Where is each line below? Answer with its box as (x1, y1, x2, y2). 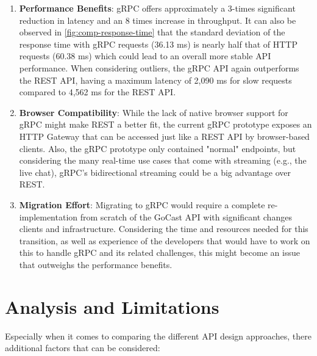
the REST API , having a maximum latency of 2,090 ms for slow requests (19, 73, 292, 86)
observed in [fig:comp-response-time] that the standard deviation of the (19, 26, 285, 38)
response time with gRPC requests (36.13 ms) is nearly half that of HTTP (19, 37, 297, 50)
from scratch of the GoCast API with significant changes (80, 210, 292, 223)
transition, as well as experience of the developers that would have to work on (19, 234, 310, 247)
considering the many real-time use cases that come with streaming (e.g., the (19, 154, 307, 167)
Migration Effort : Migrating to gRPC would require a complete (19, 198, 265, 211)
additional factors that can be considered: (5, 341, 160, 354)
